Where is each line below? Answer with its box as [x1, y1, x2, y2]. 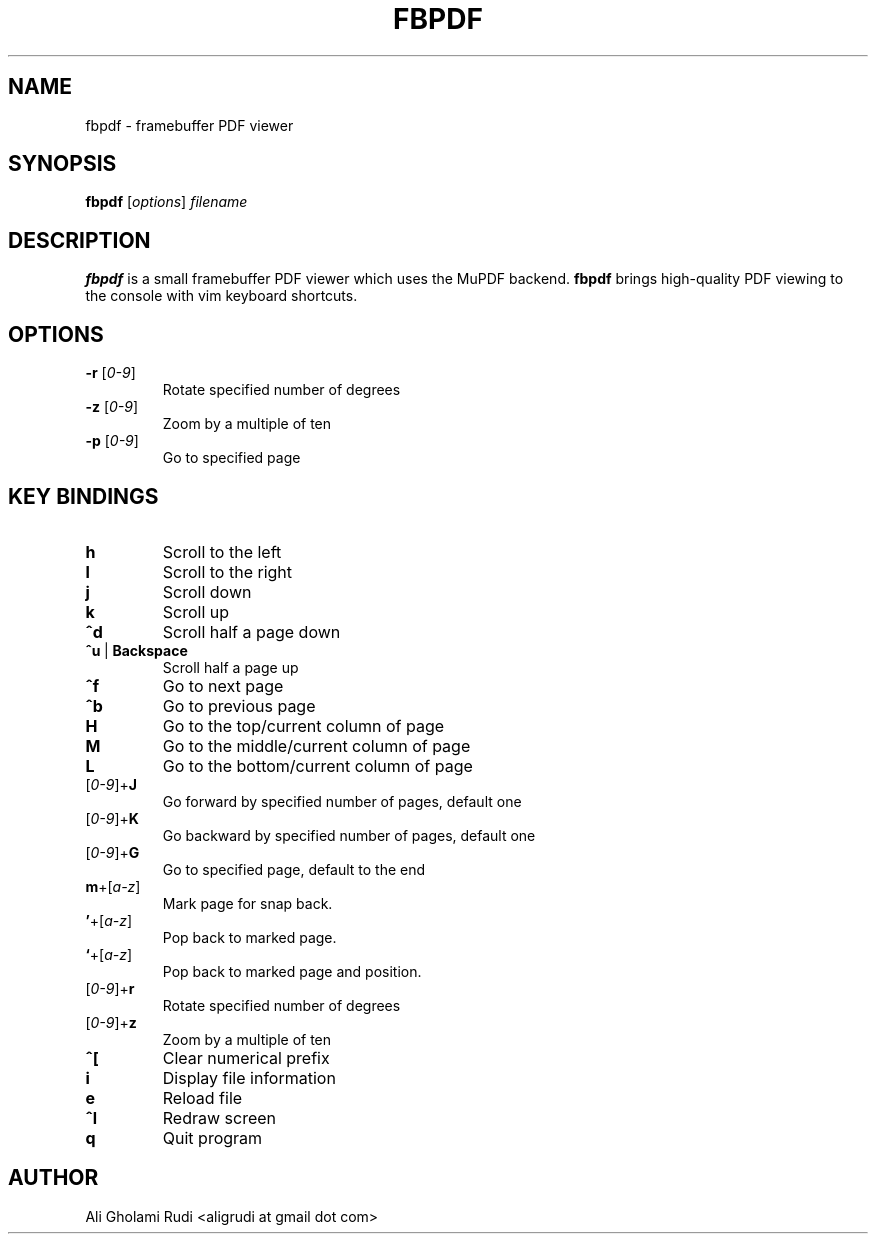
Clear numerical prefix [162, 1047, 330, 1068]
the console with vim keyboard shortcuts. [85, 287, 358, 305]
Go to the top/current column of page [162, 715, 445, 736]
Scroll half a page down [162, 621, 341, 642]
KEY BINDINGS [8, 483, 159, 509]
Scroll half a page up [162, 658, 299, 676]
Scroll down [162, 581, 252, 602]
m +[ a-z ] [85, 877, 141, 895]
